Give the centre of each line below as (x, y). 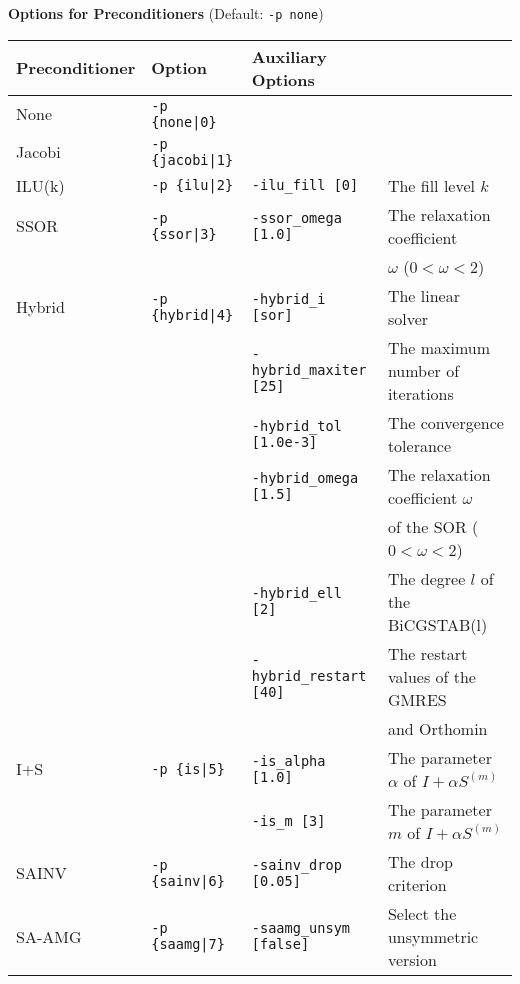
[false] (280, 944)
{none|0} (184, 121)
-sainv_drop (296, 864)
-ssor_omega (296, 217)
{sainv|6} (188, 880)
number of (423, 370)
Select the (422, 913)
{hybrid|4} (192, 314)
